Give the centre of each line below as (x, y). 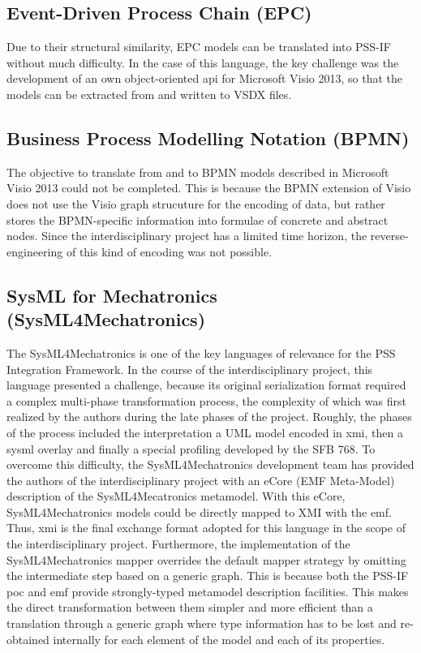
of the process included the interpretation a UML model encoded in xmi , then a (205, 432)
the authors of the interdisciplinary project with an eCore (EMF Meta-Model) (201, 480)
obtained (28, 639)
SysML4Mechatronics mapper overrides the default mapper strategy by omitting (206, 559)
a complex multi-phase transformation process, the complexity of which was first (206, 400)
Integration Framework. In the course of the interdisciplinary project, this (190, 369)
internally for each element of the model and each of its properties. (219, 639)
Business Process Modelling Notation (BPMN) (208, 137)
